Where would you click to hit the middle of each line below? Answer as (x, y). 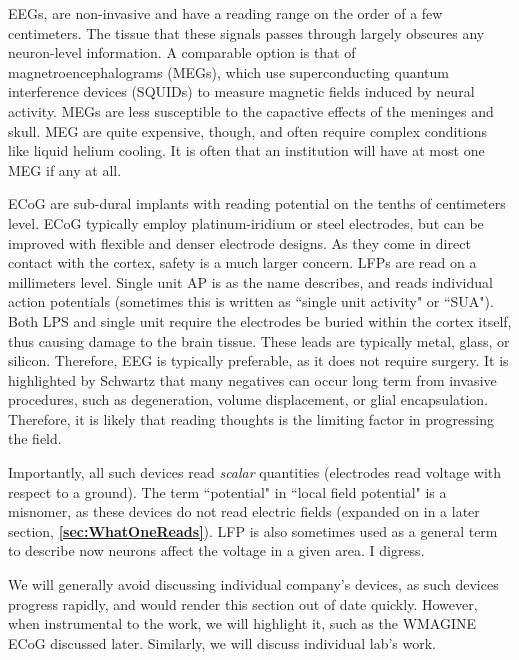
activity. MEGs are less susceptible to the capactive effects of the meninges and (251, 110)
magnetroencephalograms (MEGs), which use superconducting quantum (228, 71)
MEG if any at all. (65, 169)
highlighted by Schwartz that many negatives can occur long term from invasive (252, 379)
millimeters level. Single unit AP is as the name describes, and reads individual (250, 281)
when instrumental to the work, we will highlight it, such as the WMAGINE (242, 623)
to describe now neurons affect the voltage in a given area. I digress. (216, 550)
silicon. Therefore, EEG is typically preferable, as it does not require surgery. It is (258, 360)
